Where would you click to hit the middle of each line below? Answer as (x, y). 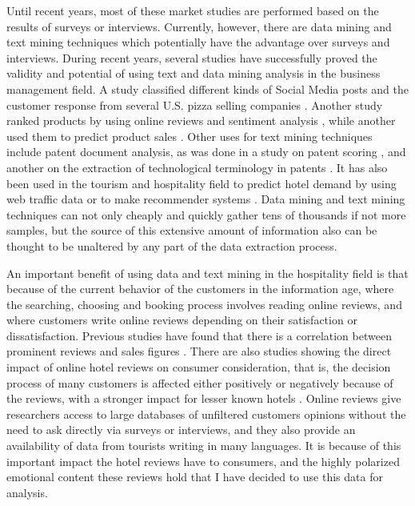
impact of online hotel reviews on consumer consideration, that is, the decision (199, 367)
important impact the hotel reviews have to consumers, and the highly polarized (203, 461)
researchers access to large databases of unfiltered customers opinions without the (206, 414)
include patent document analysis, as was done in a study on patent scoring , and (206, 152)
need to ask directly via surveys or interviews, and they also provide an (181, 430)
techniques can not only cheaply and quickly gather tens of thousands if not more (206, 214)
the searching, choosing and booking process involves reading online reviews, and (204, 304)
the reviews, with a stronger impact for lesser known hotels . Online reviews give (204, 398)
